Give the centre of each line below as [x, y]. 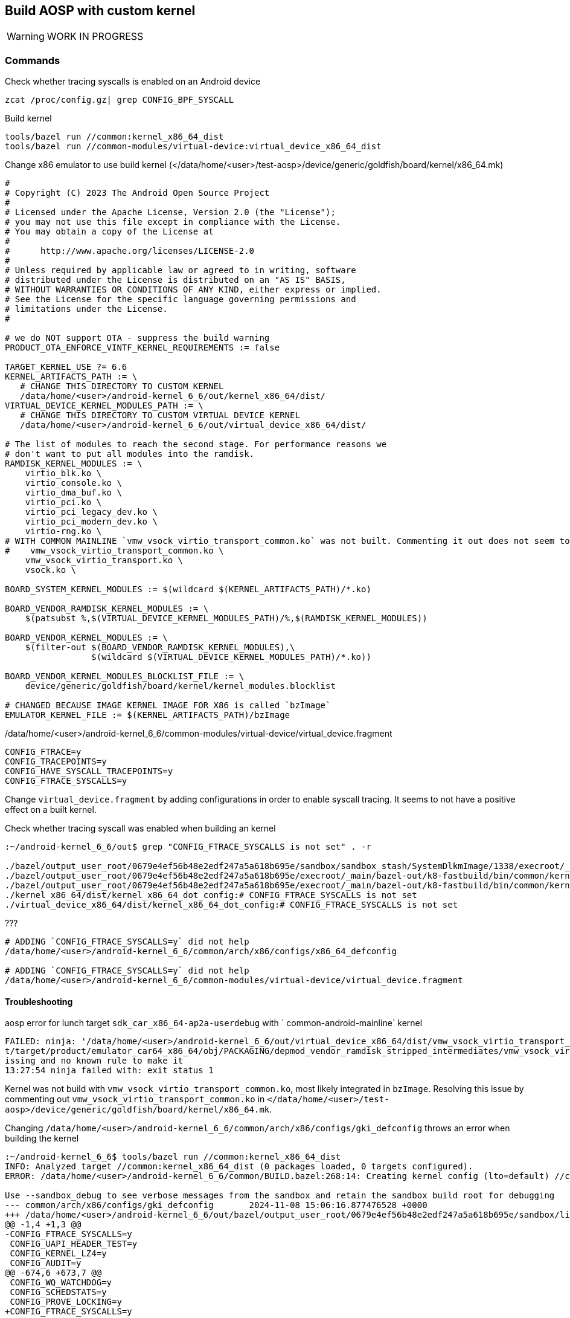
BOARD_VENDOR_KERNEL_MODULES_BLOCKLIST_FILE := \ [125, 677]
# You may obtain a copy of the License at [109, 232]
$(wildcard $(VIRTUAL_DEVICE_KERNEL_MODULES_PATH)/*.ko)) [231, 657]
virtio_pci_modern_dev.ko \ [91, 522]
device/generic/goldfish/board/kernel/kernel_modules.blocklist [180, 686]
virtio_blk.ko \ [63, 473]
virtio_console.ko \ [73, 483]
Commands [33, 60]
